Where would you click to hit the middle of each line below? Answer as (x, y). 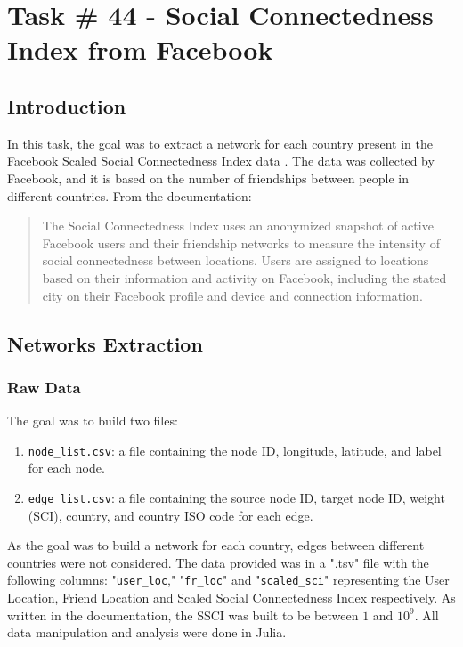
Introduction (67, 105)
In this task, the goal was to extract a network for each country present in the (220, 143)
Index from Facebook (140, 49)
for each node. (66, 468)
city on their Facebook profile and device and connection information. (232, 295)
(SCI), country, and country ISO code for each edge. (171, 515)
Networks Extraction (105, 343)
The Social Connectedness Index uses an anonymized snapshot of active (238, 226)
